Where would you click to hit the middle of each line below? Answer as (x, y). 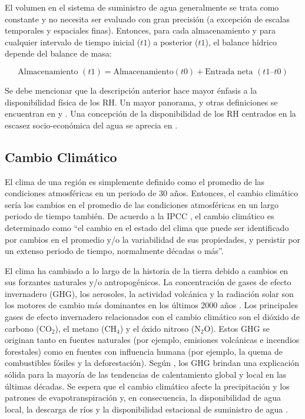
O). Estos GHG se (237, 328)
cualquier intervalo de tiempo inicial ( (73, 42)
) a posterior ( (173, 42)
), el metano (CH (86, 328)
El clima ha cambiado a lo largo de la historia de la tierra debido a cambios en (147, 270)
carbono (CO (28, 328)
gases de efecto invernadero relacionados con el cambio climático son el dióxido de (152, 317)
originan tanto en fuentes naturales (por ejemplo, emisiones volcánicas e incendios (152, 340)
